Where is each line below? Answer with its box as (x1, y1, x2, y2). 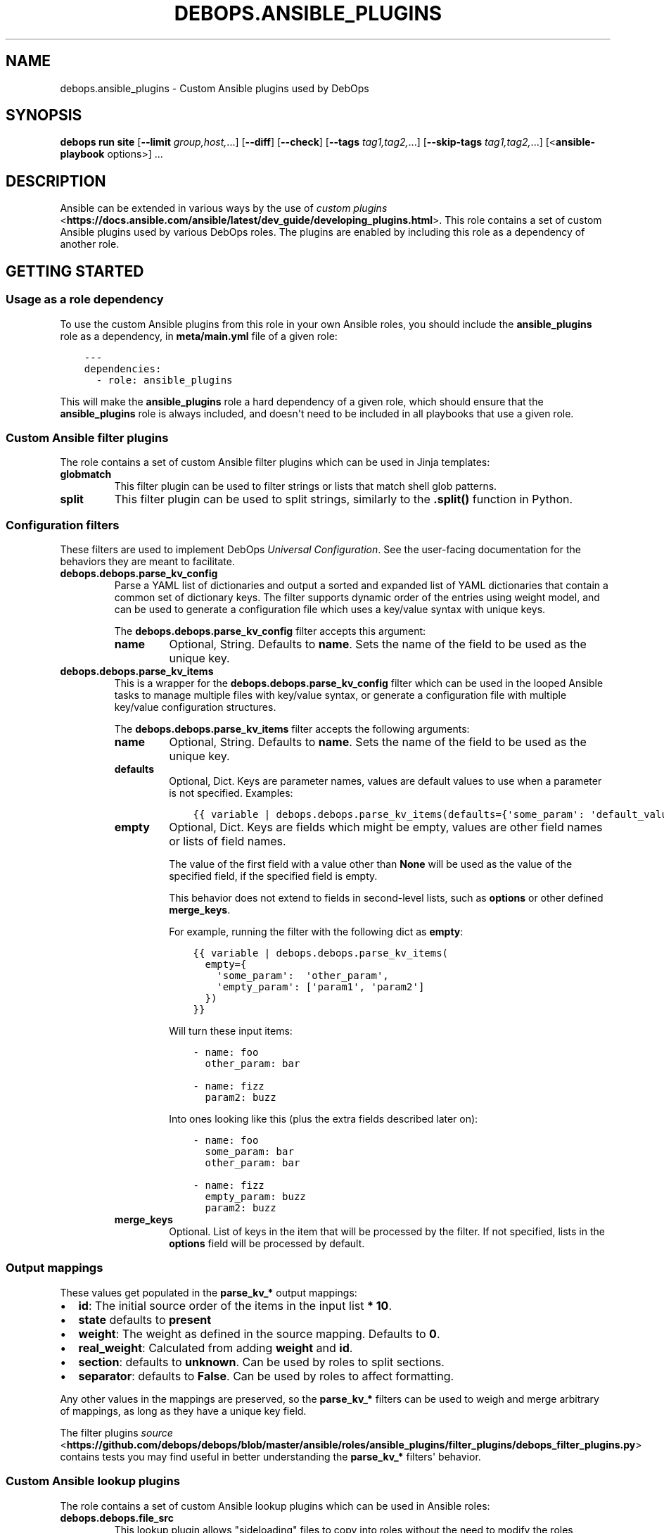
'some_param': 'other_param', (217, 970, 389, 981)
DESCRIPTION (6, 172, 106, 190)
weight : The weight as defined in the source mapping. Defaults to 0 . (78, 1326, 440, 1341)
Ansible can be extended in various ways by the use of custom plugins (60, 202, 388, 215)
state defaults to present (78, 1312, 212, 1327)
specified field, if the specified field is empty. (169, 870, 378, 882)
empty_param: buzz (205, 1191, 306, 1202)
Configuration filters (6, 517, 120, 532)
